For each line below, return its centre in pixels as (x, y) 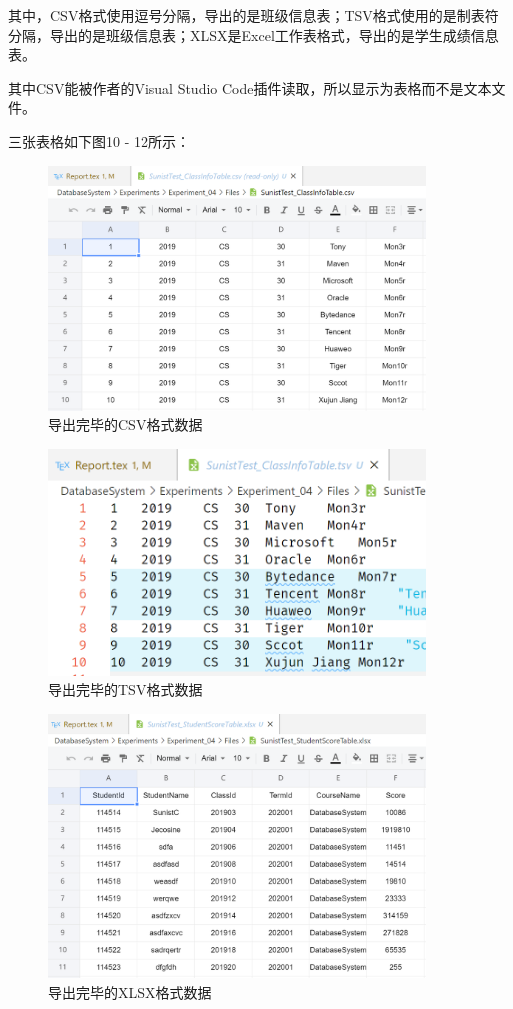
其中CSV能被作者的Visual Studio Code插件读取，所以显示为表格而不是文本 (250, 87)
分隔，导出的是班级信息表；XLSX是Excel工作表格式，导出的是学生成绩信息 (253, 34)
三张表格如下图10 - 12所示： (99, 140)
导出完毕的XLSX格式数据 (130, 991)
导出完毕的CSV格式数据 (125, 424)
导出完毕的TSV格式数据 (125, 689)
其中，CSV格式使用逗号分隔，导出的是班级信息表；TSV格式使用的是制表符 (253, 15)
